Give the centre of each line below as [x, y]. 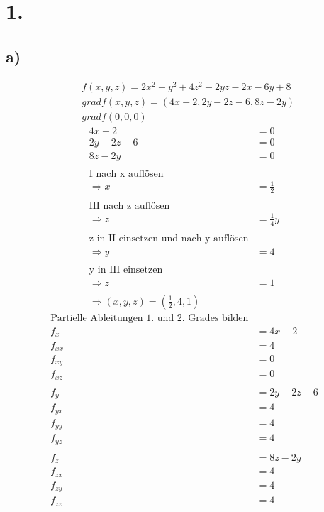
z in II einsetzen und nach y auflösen [169, 238]
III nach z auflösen [129, 206]
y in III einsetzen [126, 269]
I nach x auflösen [126, 174]
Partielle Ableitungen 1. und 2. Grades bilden [150, 318]
